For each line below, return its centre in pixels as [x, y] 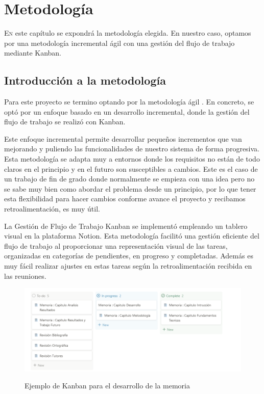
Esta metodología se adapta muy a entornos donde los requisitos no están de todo [132, 159]
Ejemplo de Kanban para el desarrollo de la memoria [107, 386]
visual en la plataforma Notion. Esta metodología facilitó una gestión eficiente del [132, 236]
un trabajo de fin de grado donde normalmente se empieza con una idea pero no [129, 179]
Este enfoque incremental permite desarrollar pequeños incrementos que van [123, 138]
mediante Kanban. [33, 53]
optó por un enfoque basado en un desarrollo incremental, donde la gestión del [127, 111]
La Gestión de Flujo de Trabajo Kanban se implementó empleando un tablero [126, 226]
